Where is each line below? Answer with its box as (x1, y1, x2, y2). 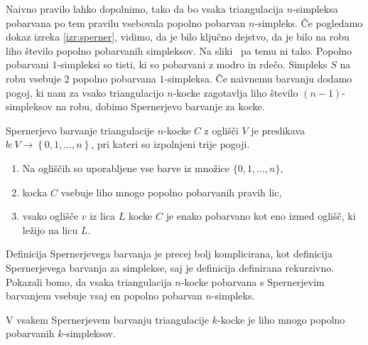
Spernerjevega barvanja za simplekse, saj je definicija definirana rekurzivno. (6, 260, 335, 275)
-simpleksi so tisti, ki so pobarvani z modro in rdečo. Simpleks (57, 57, 328, 72)
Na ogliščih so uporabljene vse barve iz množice (22, 160, 229, 175)
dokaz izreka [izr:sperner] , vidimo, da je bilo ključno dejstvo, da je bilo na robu (6, 29, 350, 44)
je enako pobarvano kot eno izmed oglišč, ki (166, 208, 356, 223)
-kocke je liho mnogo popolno (217, 312, 345, 327)
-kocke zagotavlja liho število (173, 85, 298, 100)
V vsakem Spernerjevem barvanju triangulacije (6, 312, 210, 327)
